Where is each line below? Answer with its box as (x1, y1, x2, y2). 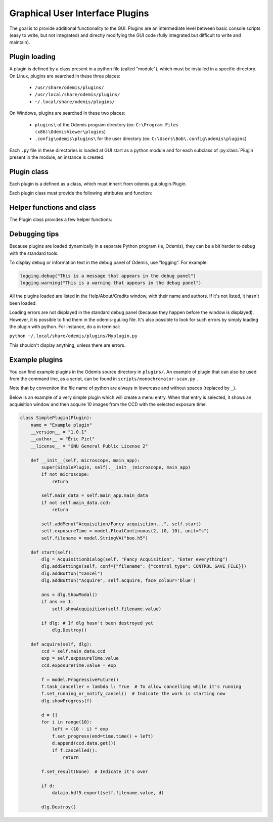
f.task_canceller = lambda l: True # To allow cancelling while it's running (41, 684, 242, 690)
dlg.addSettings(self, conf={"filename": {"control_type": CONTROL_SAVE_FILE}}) (41, 564, 247, 569)
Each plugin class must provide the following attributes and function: (9, 190, 153, 196)
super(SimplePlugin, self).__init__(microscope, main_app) (41, 464, 191, 470)
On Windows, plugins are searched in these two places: (9, 110, 126, 116)
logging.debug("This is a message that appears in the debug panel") (20, 273, 196, 279)
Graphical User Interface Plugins (9, 8, 149, 19)
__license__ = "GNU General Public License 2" (30, 443, 149, 449)
